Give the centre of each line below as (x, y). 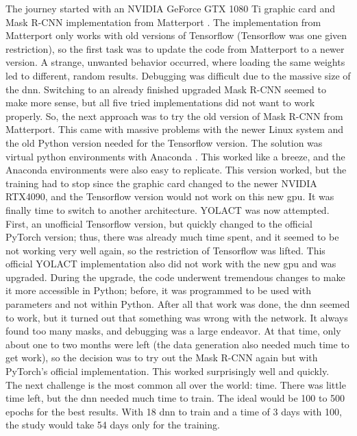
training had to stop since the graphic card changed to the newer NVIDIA (161, 183)
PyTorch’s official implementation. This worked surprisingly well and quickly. (168, 371)
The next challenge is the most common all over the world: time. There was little (176, 384)
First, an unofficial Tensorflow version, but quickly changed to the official (159, 223)
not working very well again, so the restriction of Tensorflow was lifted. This (165, 250)
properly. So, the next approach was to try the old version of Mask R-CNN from (174, 116)
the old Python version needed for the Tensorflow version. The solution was (164, 142)
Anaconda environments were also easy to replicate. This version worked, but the (176, 170)
